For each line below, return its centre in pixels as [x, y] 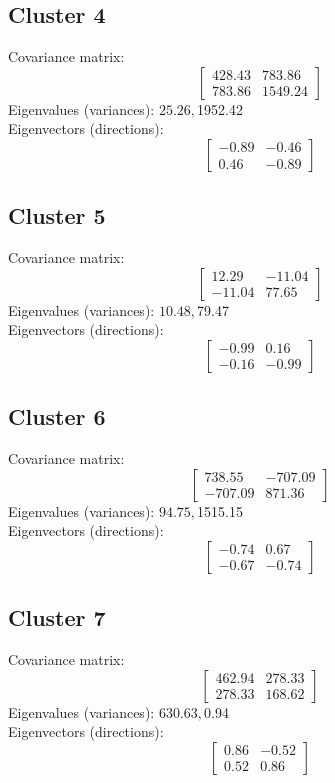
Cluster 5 [57, 215]
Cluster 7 [57, 617]
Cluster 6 [57, 416]
